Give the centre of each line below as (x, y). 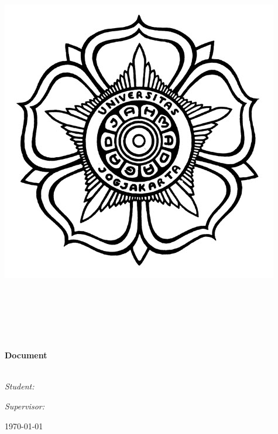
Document (26, 355)
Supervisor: (25, 406)
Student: (20, 386)
